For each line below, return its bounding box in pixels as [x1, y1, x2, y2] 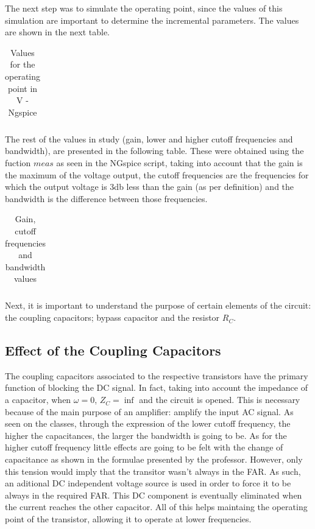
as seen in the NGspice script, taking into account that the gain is [56, 156, 303, 169]
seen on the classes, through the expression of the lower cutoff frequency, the [5, 417, 291, 430]
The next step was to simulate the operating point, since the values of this [5, 2, 283, 14]
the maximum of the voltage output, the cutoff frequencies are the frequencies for [5, 168, 309, 181]
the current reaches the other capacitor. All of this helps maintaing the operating [5, 500, 308, 513]
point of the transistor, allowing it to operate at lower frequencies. [5, 512, 252, 525]
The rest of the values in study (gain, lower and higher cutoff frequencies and [5, 132, 293, 145]
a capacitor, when [5, 393, 71, 406]
